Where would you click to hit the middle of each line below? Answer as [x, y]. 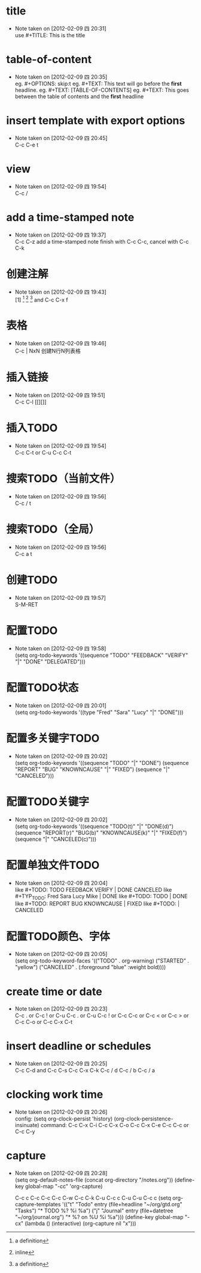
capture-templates [38, 1205]
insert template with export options [96, 121]
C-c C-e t [27, 145]
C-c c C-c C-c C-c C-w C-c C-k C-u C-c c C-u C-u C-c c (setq [93, 1198]
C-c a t [23, 554]
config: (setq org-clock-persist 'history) [64, 1119]
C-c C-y [25, 1132]
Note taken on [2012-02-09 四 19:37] [60, 235]
